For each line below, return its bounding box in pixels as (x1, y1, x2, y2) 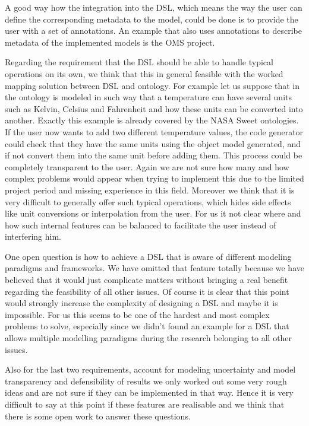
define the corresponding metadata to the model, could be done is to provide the (5, 12, 298, 25)
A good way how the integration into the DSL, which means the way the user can (5, 1, 302, 13)
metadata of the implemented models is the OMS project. (5, 36, 215, 48)
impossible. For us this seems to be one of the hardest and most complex (5, 308, 270, 320)
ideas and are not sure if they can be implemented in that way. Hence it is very (5, 386, 294, 399)
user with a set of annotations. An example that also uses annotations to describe (5, 24, 302, 37)
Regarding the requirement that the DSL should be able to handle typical (5, 56, 273, 68)
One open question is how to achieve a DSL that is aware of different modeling (5, 250, 292, 262)
